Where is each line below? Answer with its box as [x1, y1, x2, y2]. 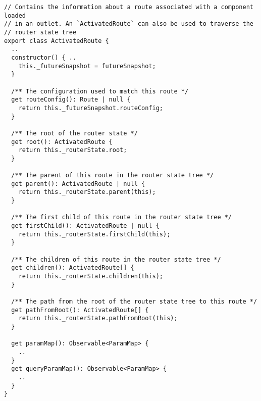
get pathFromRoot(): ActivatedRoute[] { [11, 306, 149, 314]
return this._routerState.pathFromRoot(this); [18, 315, 178, 322]
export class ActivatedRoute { [4, 37, 109, 44]
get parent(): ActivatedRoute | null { [11, 180, 145, 187]
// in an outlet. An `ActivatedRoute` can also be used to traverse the [4, 20, 253, 28]
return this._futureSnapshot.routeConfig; [18, 104, 163, 112]
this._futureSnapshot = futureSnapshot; [18, 62, 156, 70]
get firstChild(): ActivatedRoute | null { [11, 222, 160, 230]
